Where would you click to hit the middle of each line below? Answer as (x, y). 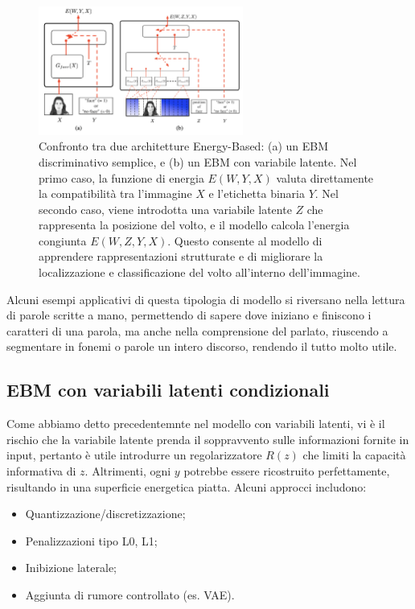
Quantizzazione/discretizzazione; (105, 514)
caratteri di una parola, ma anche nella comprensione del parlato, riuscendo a (197, 330)
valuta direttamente (325, 177)
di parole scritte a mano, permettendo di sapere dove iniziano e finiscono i (189, 315)
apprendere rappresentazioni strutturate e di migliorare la (181, 256)
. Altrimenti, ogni (128, 471)
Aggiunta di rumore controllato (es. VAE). (130, 595)
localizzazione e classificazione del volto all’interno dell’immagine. (199, 272)
